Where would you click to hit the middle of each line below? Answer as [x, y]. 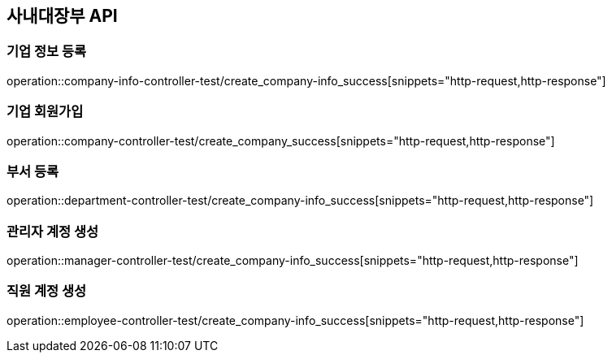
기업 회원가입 [45, 112]
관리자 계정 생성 [53, 231]
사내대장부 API [62, 16]
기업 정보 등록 [47, 52]
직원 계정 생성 [47, 291]
